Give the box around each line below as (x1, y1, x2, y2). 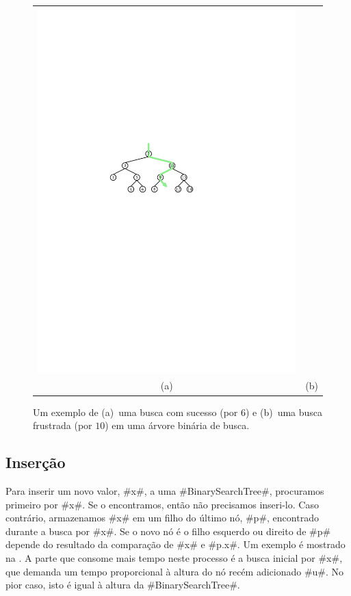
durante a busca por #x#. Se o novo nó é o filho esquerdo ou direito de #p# (5, 523, 331, 538)
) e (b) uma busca (246, 404, 323, 419)
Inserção (5, 452, 66, 473)
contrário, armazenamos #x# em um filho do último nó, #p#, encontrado (5, 510, 319, 525)
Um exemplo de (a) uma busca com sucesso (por (33, 404, 238, 419)
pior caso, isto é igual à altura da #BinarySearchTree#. (5, 578, 240, 592)
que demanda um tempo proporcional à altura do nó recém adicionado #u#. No (5, 564, 344, 578)
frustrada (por (33, 418, 92, 432)
